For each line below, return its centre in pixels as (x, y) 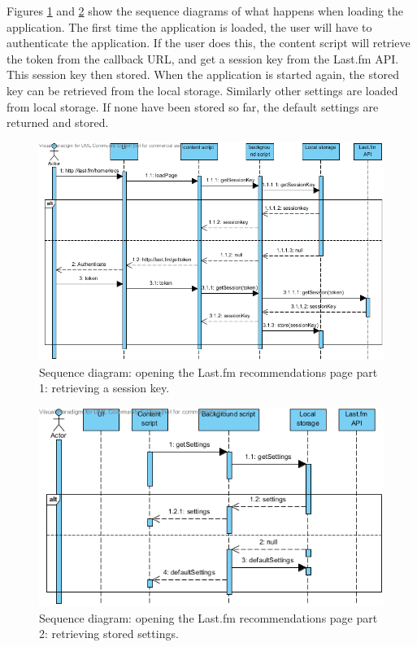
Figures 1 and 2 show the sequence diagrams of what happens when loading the (205, 11)
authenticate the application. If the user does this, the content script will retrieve (208, 43)
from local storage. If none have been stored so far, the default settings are (193, 106)
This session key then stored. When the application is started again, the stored (203, 74)
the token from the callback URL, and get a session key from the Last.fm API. (203, 58)
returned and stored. (58, 122)
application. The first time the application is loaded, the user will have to (189, 26)
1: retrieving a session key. (104, 388)
